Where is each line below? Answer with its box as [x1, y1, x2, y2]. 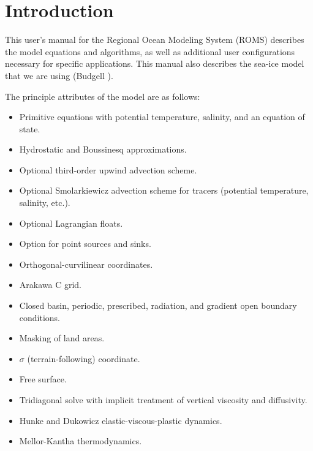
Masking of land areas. [19, 332, 105, 344]
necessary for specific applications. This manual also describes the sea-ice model [5, 57, 304, 70]
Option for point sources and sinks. [19, 237, 151, 250]
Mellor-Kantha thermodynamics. [19, 434, 142, 447]
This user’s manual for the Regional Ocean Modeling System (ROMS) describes [5, 33, 304, 46]
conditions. [19, 311, 61, 324]
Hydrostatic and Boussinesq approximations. [19, 143, 187, 156]
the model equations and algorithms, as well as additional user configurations [5, 45, 295, 58]
